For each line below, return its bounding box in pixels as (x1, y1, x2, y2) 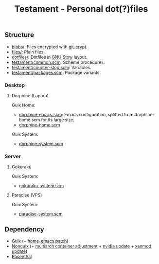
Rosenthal (11, 254, 32, 260)
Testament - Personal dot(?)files (14, 3, 148, 15)
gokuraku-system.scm (18, 183, 64, 189)
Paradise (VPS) (11, 192, 42, 198)
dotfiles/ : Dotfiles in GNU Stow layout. (11, 54, 88, 60)
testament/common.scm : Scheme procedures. (11, 59, 105, 65)
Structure (4, 31, 35, 39)
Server (4, 153, 21, 159)
